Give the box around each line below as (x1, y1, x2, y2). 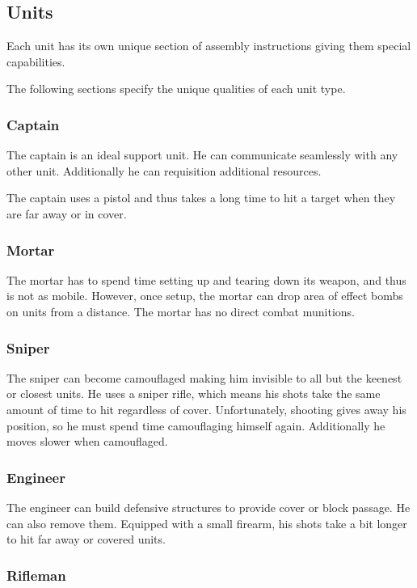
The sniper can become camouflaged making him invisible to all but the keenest (6, 369, 402, 386)
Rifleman (6, 565, 66, 585)
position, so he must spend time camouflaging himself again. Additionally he (6, 417, 385, 434)
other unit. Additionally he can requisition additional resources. (6, 162, 322, 179)
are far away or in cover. (6, 205, 127, 222)
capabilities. (6, 53, 65, 70)
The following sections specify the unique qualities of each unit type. (6, 80, 346, 97)
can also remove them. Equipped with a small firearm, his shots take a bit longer (6, 514, 407, 531)
